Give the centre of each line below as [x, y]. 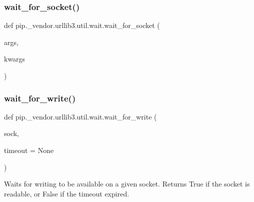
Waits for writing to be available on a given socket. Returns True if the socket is [127, 184]
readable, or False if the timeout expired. [67, 193]
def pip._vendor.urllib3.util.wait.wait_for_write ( [80, 116]
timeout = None [29, 150]
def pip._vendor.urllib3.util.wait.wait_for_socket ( [82, 25]
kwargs [15, 59]
